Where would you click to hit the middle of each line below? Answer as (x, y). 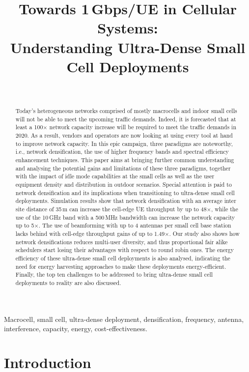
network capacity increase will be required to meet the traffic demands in (143, 127)
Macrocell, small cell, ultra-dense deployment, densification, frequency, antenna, (124, 319)
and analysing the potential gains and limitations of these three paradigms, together (123, 168)
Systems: (128, 28)
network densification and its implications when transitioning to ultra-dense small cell (125, 192)
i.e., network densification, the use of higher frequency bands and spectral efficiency (122, 152)
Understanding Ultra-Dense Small (128, 47)
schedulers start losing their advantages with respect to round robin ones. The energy (125, 250)
